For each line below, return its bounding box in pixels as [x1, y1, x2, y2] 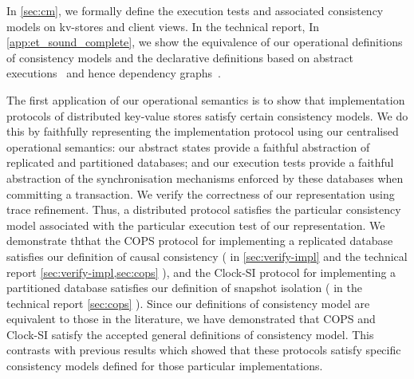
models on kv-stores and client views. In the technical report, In [6, 18, 320, 34]
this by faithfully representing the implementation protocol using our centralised [6, 123, 399, 140]
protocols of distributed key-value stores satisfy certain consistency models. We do [6, 107, 408, 124]
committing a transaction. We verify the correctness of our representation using [6, 185, 395, 202]
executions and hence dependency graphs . [6, 65, 221, 81]
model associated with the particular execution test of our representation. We [6, 216, 385, 233]
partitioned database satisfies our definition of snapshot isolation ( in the [6, 279, 362, 296]
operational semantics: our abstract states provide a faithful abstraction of [6, 138, 370, 155]
